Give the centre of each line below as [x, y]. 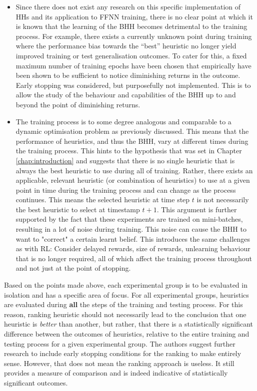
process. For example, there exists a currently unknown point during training [134, 36]
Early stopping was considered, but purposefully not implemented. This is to [133, 85]
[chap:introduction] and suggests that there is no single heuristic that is [125, 160]
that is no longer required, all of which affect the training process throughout [134, 258]
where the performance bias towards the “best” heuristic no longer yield [126, 46]
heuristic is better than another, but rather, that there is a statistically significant [129, 324]
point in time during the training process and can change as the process [126, 190]
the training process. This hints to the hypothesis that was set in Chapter [129, 151]
